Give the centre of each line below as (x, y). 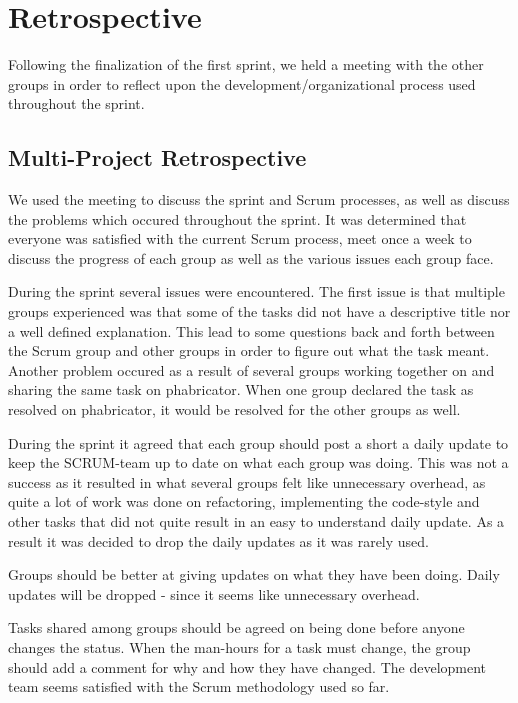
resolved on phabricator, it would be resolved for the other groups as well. (234, 409)
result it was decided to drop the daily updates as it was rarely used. (218, 540)
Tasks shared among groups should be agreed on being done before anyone (236, 627)
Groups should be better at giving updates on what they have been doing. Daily (254, 574)
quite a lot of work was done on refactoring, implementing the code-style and (244, 501)
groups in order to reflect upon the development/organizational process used (242, 83)
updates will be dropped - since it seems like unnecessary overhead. (214, 593)
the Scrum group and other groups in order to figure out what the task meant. (249, 350)
